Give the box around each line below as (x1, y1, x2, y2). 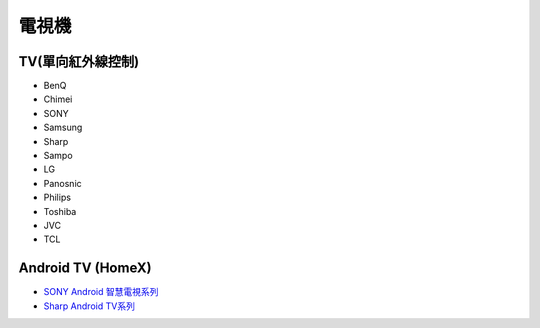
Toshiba (43, 205, 77, 217)
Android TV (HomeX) (18, 260, 152, 277)
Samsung (43, 121, 83, 134)
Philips (43, 191, 72, 204)
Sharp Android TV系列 (43, 300, 135, 312)
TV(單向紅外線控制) (18, 53, 140, 70)
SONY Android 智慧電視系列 (43, 286, 159, 298)
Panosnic (43, 177, 82, 189)
